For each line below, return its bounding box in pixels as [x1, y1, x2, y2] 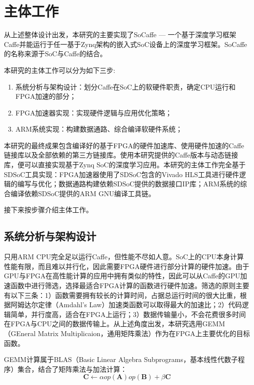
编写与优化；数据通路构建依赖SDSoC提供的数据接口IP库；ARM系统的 [17, 179, 240, 189]
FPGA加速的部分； [15, 91, 76, 101]
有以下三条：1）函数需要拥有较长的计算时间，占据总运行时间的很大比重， [4, 290, 240, 300]
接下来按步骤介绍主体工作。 [4, 204, 93, 215]
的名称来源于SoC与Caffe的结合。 [4, 48, 107, 59]
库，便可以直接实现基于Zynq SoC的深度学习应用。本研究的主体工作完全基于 [4, 159, 246, 170]
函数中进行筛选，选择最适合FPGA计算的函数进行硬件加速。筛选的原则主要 [10, 280, 250, 291]
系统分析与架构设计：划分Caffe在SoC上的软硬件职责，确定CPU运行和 [15, 81, 236, 91]
